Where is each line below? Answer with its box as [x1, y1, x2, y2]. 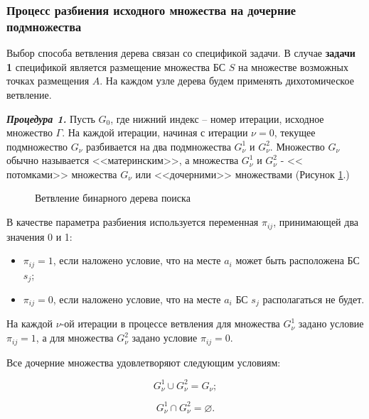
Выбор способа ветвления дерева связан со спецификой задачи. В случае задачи [6, 45, 355, 60]
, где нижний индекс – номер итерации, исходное [110, 111, 324, 126]
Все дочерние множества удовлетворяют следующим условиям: [6, 354, 281, 369]
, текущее [274, 125, 316, 140]
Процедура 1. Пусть [6, 111, 95, 126]
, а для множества [36, 330, 114, 345]
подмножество [6, 138, 68, 153]
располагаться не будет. [262, 292, 365, 307]
